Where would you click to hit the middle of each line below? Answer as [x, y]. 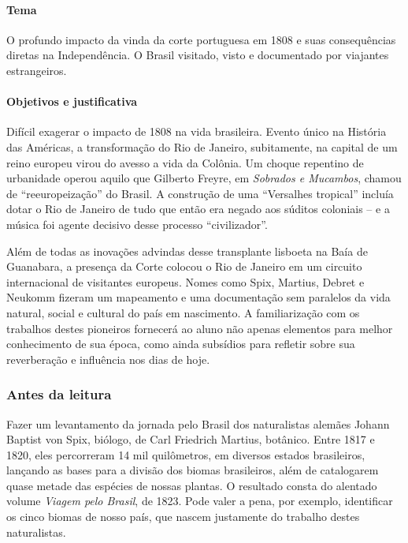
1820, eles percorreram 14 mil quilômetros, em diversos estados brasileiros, [186, 454]
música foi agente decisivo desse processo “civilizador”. [137, 224]
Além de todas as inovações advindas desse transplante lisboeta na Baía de [187, 251]
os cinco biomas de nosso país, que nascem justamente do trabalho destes [183, 517]
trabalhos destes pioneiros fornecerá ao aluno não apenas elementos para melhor [200, 328]
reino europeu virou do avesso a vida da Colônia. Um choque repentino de [185, 162]
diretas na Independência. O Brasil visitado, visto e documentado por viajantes [198, 55]
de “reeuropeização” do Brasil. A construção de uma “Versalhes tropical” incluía [200, 193]
